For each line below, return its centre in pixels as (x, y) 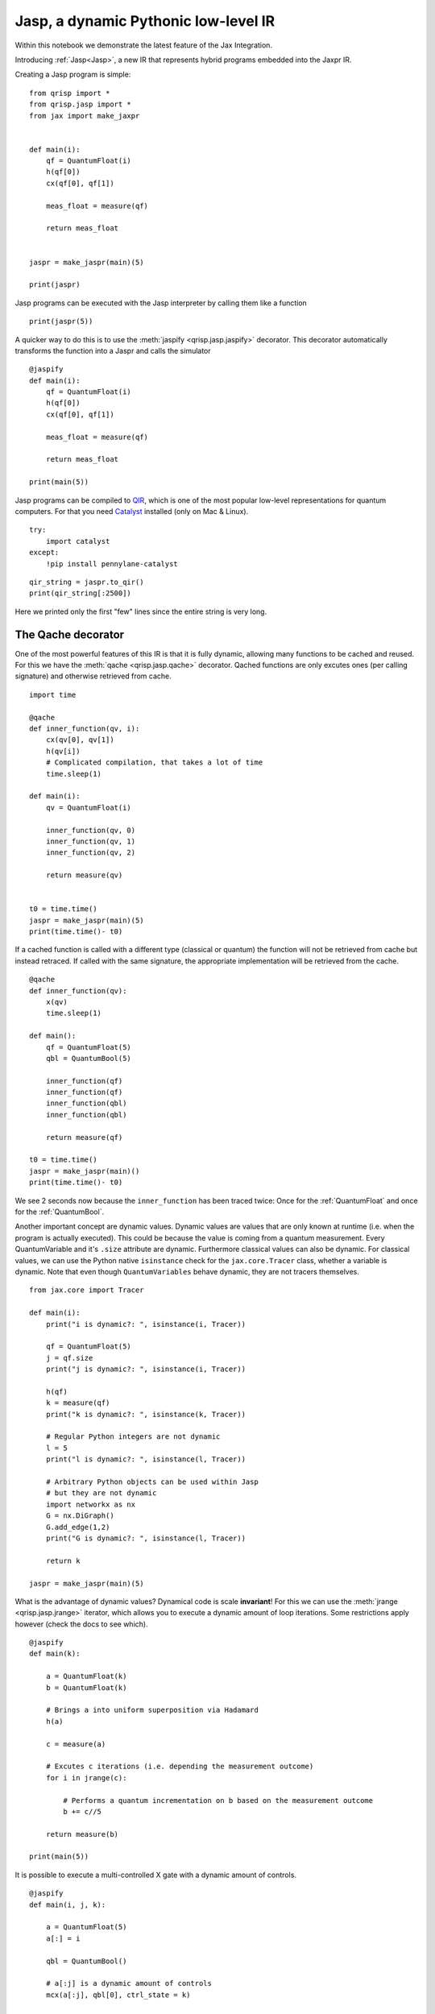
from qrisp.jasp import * (81, 104)
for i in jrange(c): (86, 1778)
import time (53, 694)
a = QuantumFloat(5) (86, 1927)
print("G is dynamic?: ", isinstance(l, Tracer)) (145, 1538)
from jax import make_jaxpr (85, 116)
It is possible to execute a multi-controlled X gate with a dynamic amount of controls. (156, 1875)
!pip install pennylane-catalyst (112, 564)
